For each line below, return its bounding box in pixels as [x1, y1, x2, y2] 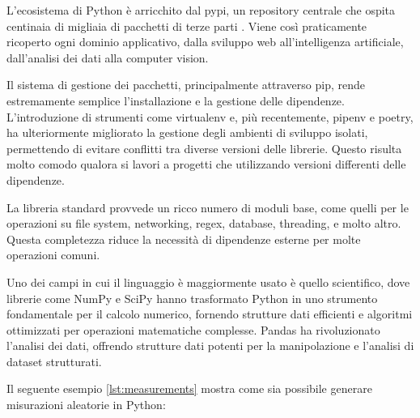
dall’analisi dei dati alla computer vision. [6, 49, 209, 66]
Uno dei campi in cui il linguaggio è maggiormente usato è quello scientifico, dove [6, 273, 410, 290]
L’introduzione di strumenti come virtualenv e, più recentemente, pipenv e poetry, [6, 108, 414, 125]
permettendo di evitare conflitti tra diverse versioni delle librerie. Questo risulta [6, 139, 402, 156]
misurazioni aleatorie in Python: [6, 396, 166, 413]
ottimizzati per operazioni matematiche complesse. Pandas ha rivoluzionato [6, 321, 380, 338]
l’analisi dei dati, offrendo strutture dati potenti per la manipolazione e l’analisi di [6, 337, 414, 354]
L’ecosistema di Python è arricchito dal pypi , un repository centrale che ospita [6, 2, 396, 18]
